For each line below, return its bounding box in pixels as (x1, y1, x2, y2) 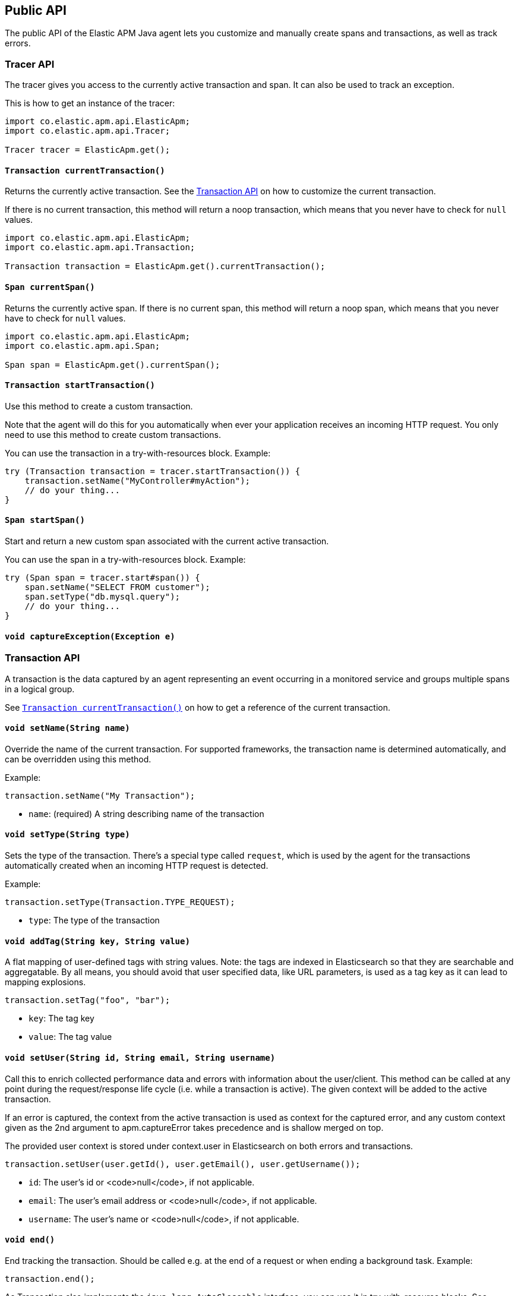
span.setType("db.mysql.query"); (24, 592, 181, 602)
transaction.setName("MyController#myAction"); (24, 475, 251, 485)
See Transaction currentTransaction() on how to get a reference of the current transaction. (5, 702, 390, 712)
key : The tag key (29, 1013, 94, 1024)
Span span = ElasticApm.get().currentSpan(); (5, 360, 220, 370)
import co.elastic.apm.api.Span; (5, 340, 160, 351)
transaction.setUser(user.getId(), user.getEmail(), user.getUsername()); (5, 1159, 361, 1169)
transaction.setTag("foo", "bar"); (5, 995, 170, 1005)
